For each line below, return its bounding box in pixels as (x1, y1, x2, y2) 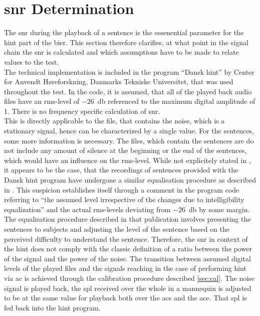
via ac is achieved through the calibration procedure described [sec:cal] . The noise (4, 272, 254, 283)
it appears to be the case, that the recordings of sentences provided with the (4, 165, 238, 175)
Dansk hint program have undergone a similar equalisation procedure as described (4, 175, 256, 185)
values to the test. (4, 56, 59, 67)
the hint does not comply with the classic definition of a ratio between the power (4, 243, 252, 254)
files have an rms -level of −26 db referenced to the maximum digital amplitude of (4, 96, 255, 106)
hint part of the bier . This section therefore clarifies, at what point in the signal (4, 37, 248, 47)
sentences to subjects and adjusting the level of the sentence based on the (4, 224, 230, 234)
